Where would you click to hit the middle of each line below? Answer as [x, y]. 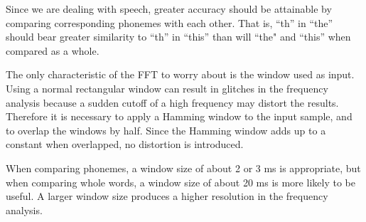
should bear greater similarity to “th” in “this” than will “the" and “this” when [178, 37]
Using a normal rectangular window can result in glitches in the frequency [167, 88]
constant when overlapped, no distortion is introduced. [125, 144]
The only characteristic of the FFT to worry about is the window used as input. [180, 74]
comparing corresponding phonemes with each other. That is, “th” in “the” [169, 22]
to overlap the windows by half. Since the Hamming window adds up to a [166, 130]
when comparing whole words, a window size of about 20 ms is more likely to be [181, 182]
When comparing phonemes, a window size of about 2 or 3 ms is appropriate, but [183, 168]
